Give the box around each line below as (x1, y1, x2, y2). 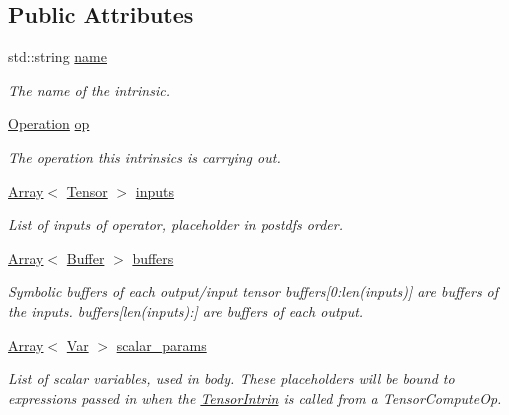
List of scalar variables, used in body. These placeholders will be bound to (8, 368, 455, 389)
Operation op (8, 113, 90, 134)
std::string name (8, 46, 107, 67)
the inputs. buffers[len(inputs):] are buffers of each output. (8, 300, 364, 321)
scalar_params (116, 334, 207, 355)
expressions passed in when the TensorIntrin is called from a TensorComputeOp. (8, 387, 502, 408)
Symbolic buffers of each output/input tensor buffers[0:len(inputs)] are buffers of (8, 281, 499, 302)
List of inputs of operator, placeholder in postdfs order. (8, 214, 343, 235)
